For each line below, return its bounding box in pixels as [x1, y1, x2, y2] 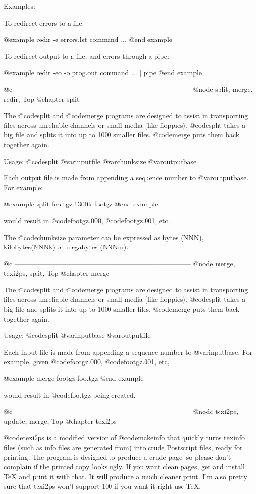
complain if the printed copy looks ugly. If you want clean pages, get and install [4, 461, 245, 472]
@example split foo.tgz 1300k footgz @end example [4, 199, 158, 209]
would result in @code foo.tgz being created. [4, 389, 136, 400]
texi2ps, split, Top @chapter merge [4, 268, 109, 278]
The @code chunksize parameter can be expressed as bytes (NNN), [4, 232, 204, 242]
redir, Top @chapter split [4, 93, 80, 104]
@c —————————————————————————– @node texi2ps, [4, 406, 239, 416]
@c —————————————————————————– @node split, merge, [4, 83, 253, 94]
